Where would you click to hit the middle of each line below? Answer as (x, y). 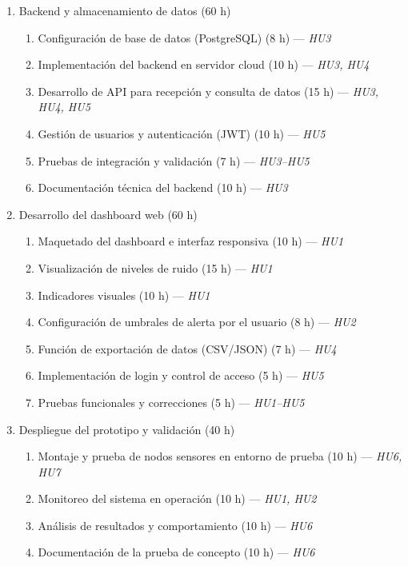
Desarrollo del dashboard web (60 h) (108, 214)
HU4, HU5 (64, 107)
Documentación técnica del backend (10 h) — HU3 (163, 187)
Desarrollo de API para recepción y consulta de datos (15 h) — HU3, (208, 91)
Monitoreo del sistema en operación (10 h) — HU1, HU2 (177, 498)
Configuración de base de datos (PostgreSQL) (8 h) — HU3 (184, 37)
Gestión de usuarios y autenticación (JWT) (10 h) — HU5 (182, 133)
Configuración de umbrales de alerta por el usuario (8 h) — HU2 (197, 322)
